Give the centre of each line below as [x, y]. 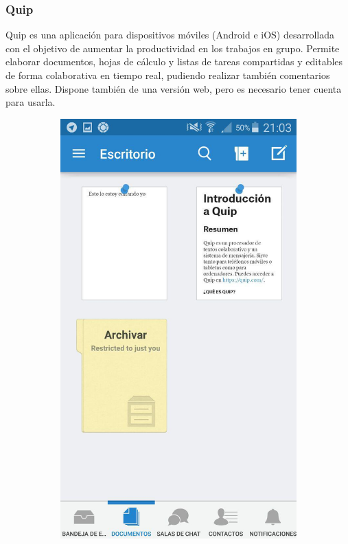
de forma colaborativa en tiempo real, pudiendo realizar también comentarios [168, 75]
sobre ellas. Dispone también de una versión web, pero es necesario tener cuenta [174, 88]
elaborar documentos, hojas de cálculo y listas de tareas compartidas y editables [174, 61]
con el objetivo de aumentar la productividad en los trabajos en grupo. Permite [173, 48]
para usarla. [31, 102]
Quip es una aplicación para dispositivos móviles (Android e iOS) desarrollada [170, 35]
